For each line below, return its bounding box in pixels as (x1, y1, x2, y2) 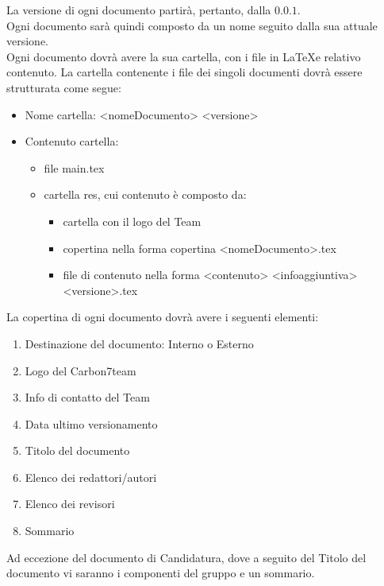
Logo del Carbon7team (25, 362, 136, 378)
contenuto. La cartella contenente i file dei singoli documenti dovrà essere (6, 64, 363, 80)
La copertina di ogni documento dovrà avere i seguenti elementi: (6, 309, 319, 325)
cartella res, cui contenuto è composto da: (44, 186, 247, 203)
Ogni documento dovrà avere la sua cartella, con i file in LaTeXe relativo (6, 48, 361, 64)
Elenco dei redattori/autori (25, 468, 157, 485)
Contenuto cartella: (25, 133, 119, 149)
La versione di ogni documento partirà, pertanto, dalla (6, 2, 271, 17)
